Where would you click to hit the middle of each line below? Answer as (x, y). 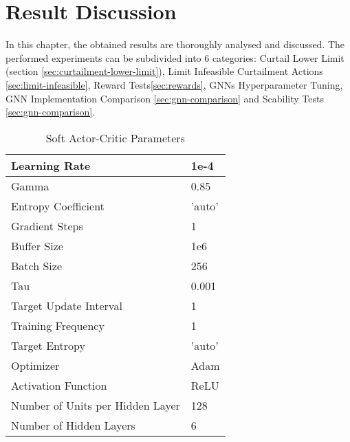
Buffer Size (37, 245)
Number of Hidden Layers (73, 425)
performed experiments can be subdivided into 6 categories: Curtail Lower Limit (175, 57)
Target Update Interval (67, 305)
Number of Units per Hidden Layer (96, 405)
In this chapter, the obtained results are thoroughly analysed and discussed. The (175, 44)
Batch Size (36, 265)
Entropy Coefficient (58, 206)
